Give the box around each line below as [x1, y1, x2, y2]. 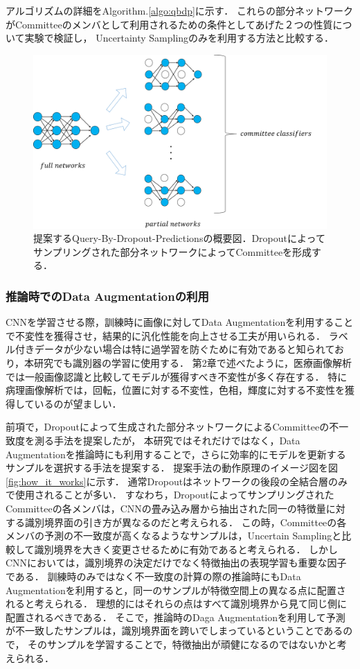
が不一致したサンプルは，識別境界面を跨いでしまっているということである [6, 623, 343, 638]
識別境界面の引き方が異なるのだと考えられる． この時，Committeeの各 [24, 514, 347, 529]
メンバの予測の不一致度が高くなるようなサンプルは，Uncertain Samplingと [6, 528, 342, 543]
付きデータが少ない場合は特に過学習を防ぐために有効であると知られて [15, 342, 335, 356]
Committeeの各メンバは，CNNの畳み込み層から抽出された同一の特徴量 [6, 501, 326, 516]
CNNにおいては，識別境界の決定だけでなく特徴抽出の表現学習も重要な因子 [6, 555, 347, 570]
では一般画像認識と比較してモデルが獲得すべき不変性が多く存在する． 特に [6, 369, 348, 383]
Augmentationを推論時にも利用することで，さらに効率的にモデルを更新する [6, 446, 346, 461]
